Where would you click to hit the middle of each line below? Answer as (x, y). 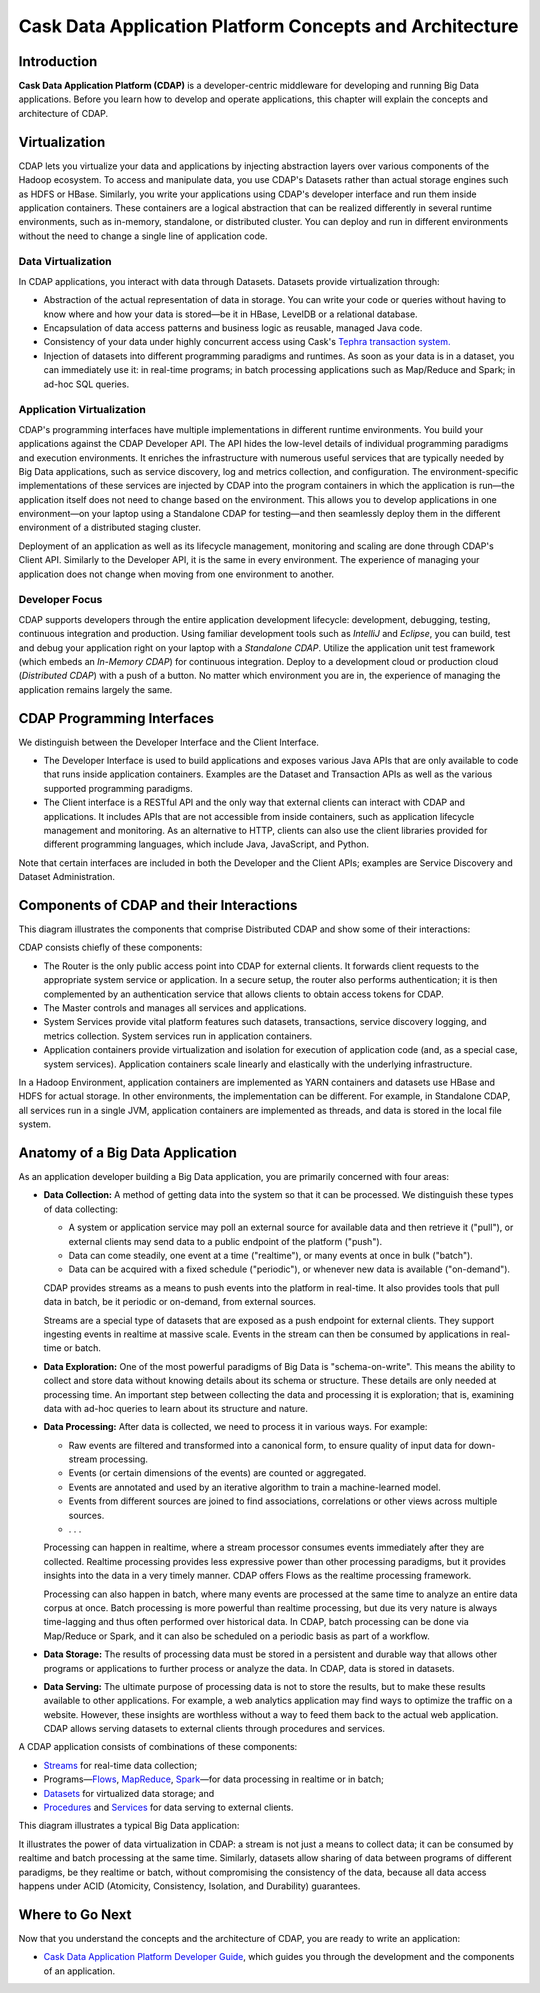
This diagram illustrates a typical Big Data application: (129, 1826)
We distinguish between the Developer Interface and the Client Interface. (169, 742)
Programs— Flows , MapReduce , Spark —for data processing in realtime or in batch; (214, 1779)
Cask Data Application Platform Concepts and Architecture (268, 26)
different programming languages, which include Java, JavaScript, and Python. (206, 844)
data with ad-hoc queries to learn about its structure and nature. (176, 1408)
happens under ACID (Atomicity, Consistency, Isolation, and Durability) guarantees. (189, 1886)
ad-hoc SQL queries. (86, 384)
